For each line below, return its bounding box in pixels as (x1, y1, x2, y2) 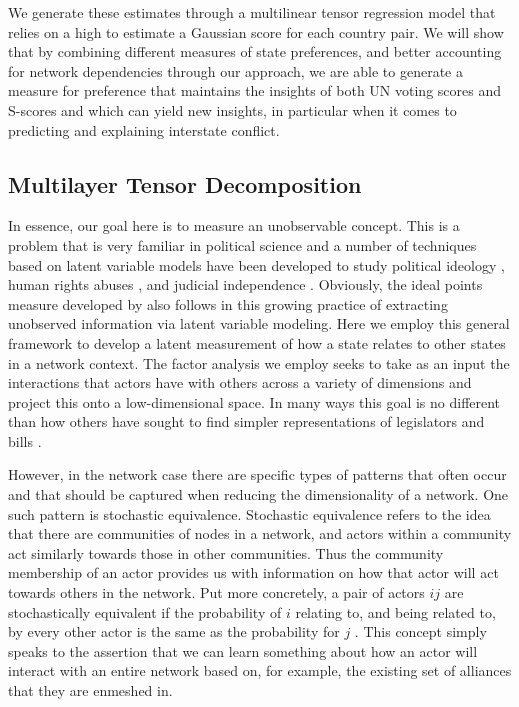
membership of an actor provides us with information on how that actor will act (8, 562, 499, 583)
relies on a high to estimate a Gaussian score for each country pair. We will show (8, 21, 504, 42)
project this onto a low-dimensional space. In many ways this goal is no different (8, 391, 501, 412)
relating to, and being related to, (295, 601, 496, 622)
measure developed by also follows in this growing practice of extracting (8, 293, 448, 314)
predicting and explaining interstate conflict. (8, 119, 280, 140)
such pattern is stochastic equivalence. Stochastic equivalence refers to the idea (8, 503, 491, 524)
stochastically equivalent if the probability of (8, 601, 282, 622)
